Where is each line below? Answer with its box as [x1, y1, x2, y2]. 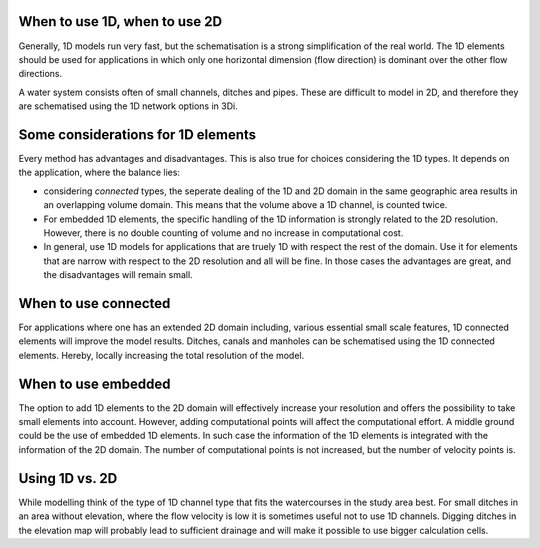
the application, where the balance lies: [18, 166, 180, 179]
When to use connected [18, 295, 171, 312]
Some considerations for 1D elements [18, 126, 257, 143]
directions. [18, 68, 63, 80]
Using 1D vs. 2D [18, 470, 118, 487]
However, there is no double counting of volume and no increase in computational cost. [43, 226, 404, 239]
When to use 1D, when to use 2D [18, 13, 223, 30]
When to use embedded [18, 375, 171, 392]
